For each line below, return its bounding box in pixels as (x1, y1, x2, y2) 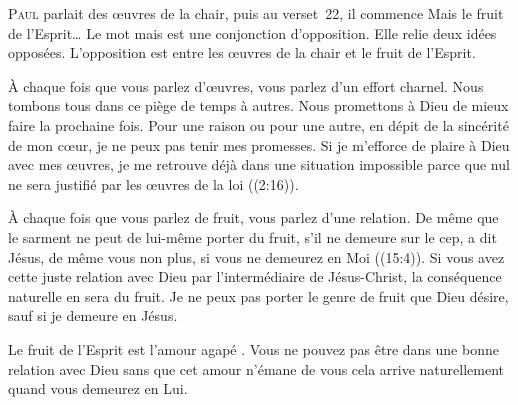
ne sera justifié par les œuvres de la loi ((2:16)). (8, 173, 299, 194)
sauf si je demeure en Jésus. (8, 305, 178, 326)
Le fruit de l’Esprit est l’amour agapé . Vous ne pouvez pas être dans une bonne (8, 338, 499, 359)
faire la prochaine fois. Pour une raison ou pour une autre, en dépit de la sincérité (8, 114, 509, 135)
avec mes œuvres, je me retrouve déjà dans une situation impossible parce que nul (8, 154, 510, 175)
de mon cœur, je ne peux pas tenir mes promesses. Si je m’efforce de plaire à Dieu (8, 134, 510, 155)
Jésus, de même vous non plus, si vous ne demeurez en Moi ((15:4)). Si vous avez (8, 246, 505, 267)
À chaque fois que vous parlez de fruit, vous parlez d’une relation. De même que (8, 207, 499, 228)
